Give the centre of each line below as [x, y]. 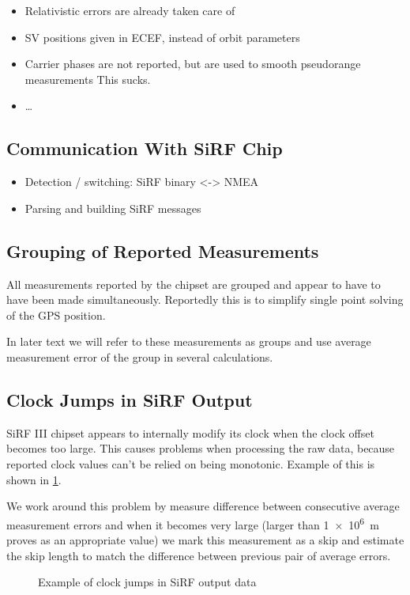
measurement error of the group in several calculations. [140, 356]
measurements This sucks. [88, 79]
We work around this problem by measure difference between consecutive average [203, 506]
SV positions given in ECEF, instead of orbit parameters [162, 37]
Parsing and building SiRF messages [113, 208]
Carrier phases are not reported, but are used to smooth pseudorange [193, 64]
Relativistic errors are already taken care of [130, 10]
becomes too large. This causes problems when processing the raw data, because [201, 448]
